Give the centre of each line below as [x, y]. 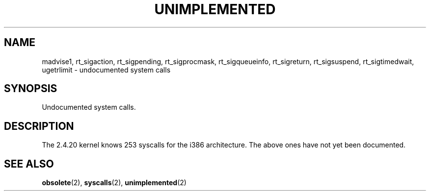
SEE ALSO [29, 164]
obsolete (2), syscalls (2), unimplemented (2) [114, 183]
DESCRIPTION [39, 126]
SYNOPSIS [31, 89]
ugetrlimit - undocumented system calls [106, 70]
